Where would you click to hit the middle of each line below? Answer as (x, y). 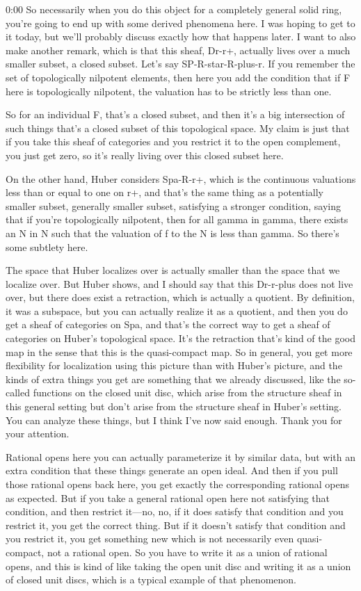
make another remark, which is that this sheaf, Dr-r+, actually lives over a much (178, 50)
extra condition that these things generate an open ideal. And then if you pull (172, 470)
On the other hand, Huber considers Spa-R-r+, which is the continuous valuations (181, 178)
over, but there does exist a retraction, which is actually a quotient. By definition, (180, 297)
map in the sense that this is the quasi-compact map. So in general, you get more (179, 351)
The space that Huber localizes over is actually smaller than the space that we (173, 270)
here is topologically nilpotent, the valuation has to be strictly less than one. (169, 91)
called (18, 392)
